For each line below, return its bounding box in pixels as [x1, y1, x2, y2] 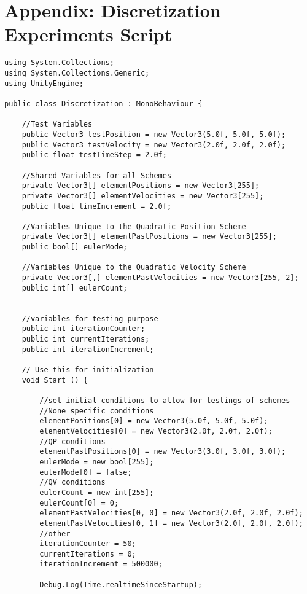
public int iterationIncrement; [21, 345, 154, 354]
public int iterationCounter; [21, 324, 146, 334]
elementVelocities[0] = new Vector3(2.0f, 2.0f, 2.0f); [39, 426, 273, 436]
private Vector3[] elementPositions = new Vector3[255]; [21, 181, 260, 190]
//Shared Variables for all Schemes [21, 171, 172, 180]
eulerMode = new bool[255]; [39, 457, 154, 466]
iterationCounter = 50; [39, 539, 136, 549]
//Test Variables [21, 120, 93, 129]
